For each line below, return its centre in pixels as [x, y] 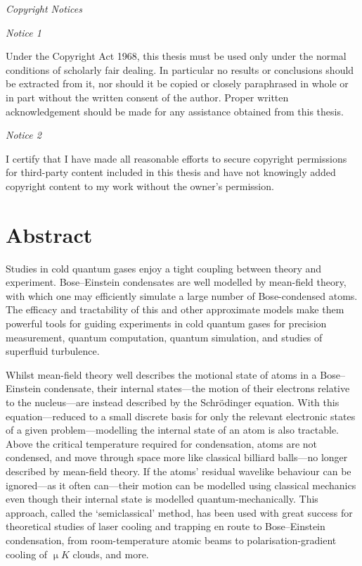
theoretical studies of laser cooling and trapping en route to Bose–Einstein [166, 526]
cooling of [27, 554]
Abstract [49, 234]
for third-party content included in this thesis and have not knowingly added [171, 172]
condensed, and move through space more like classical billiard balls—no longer [177, 457]
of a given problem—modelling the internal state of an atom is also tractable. [173, 430]
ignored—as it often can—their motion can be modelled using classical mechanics [181, 485]
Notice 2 [24, 135]
